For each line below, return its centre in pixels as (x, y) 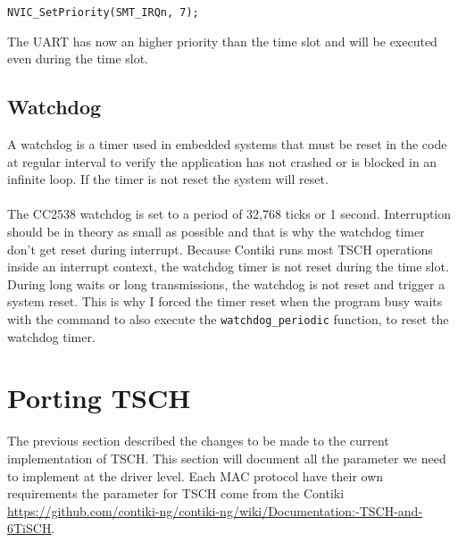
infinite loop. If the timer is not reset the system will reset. (168, 179)
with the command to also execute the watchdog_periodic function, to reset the (228, 318)
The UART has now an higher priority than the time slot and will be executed (222, 41)
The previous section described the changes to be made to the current (198, 441)
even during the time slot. (78, 58)
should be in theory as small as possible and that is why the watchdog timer (216, 232)
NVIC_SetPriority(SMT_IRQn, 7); (103, 13)
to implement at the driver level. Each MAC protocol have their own (196, 475)
